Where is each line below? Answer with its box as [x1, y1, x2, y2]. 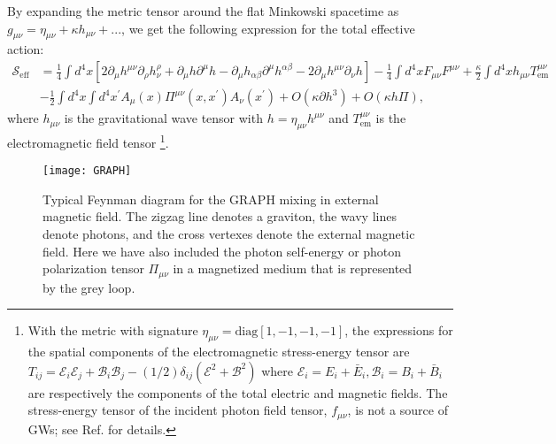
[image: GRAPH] [42, 165, 132, 178]
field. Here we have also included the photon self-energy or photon [42, 241, 402, 260]
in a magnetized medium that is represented [173, 259, 413, 278]
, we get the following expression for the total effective [121, 19, 415, 37]
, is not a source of [347, 401, 448, 419]
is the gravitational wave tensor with [64, 109, 263, 127]
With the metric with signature [27, 321, 198, 340]
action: [7, 40, 44, 58]
